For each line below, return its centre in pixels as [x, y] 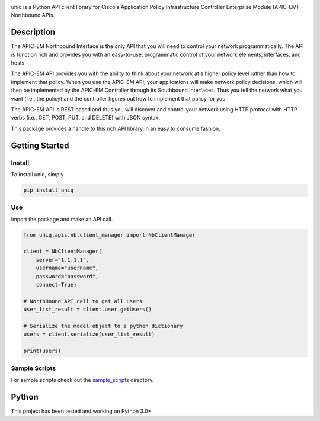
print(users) [42, 351]
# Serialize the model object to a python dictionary [103, 326]
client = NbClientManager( [63, 251]
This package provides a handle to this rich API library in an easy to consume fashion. [116, 128]
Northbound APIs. [33, 15]
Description [33, 32]
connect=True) [56, 285]
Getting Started [40, 145]
